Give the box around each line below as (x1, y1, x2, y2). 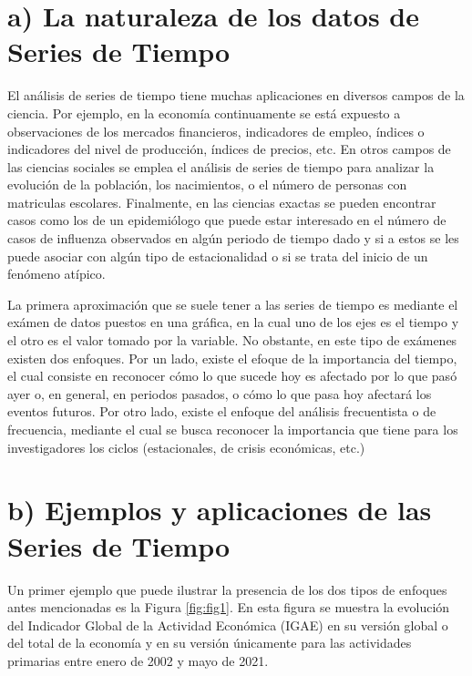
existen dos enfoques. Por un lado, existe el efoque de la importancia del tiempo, (7, 348, 457, 367)
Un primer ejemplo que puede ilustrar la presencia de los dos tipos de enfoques (7, 579, 447, 599)
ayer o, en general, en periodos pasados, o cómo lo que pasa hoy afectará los (7, 384, 432, 403)
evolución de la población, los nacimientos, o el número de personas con (7, 175, 407, 194)
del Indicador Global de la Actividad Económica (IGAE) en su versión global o (7, 615, 448, 634)
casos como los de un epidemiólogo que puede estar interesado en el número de (7, 210, 446, 230)
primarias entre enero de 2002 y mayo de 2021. (7, 650, 269, 670)
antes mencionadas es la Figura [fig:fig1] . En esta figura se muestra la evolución (7, 598, 450, 617)
